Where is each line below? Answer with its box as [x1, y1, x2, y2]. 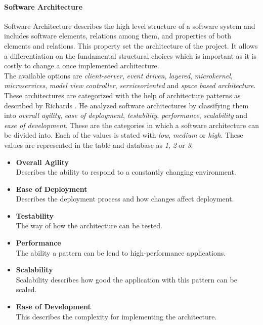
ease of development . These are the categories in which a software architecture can [4, 119, 259, 130]
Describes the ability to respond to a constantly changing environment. [16, 167, 236, 177]
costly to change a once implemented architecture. [4, 60, 159, 71]
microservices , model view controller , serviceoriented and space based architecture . [4, 80, 256, 91]
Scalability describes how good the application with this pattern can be [16, 274, 237, 285]
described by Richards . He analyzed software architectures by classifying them [4, 100, 249, 110]
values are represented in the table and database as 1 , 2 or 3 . [4, 139, 193, 150]
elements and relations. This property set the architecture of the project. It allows [4, 40, 258, 51]
